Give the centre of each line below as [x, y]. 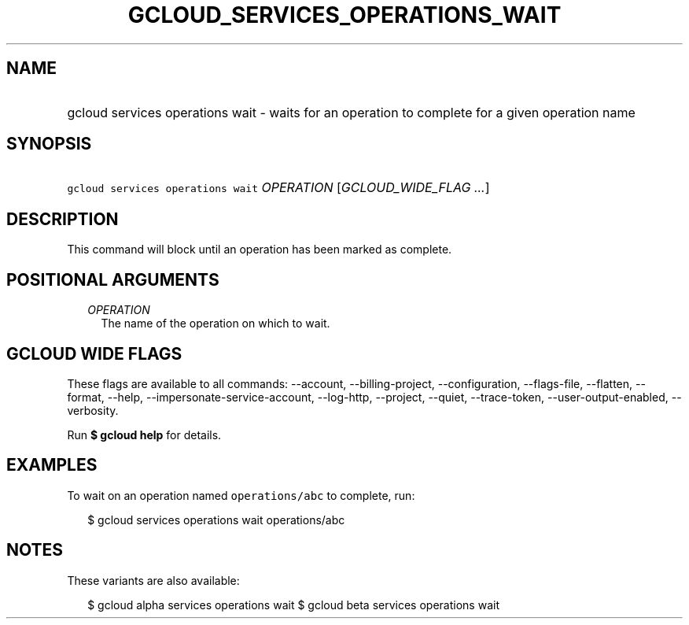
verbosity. [93, 410]
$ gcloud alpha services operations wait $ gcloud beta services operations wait [293, 605]
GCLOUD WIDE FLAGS [94, 353]
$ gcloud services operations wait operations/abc [216, 520]
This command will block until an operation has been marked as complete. [260, 250]
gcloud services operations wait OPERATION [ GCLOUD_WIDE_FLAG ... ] [278, 188]
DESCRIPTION [63, 219]
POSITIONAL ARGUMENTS [113, 279]
